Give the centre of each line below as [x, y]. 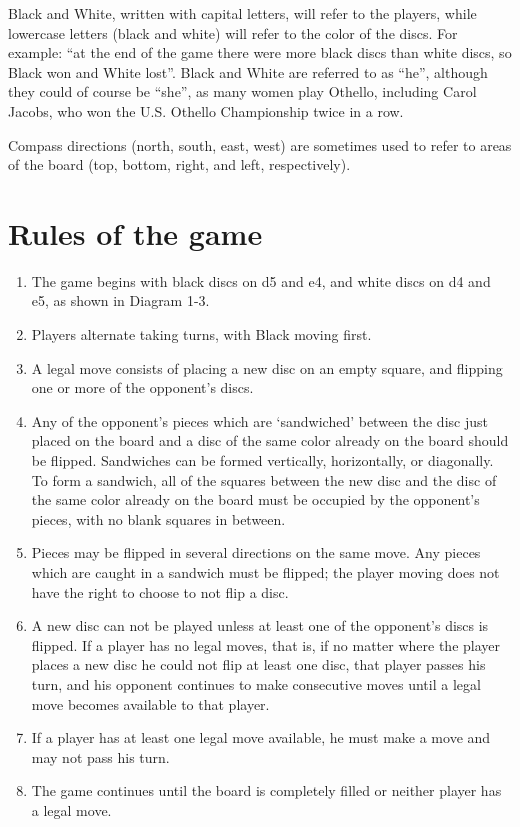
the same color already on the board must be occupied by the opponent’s [255, 499]
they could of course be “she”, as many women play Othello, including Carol [242, 91]
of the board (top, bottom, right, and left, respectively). [179, 164]
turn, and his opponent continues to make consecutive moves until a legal [256, 683]
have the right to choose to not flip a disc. [160, 591]
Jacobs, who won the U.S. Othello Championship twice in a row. [206, 110]
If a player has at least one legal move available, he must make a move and [261, 737]
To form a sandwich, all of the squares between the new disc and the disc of [264, 479]
